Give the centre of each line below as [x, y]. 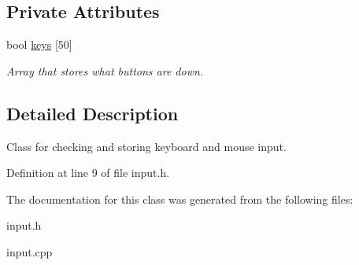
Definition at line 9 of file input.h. [88, 173]
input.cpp [30, 251]
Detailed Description [93, 113]
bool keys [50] [39, 44]
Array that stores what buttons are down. [105, 70]
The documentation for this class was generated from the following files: [180, 199]
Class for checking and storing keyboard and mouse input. [146, 146]
